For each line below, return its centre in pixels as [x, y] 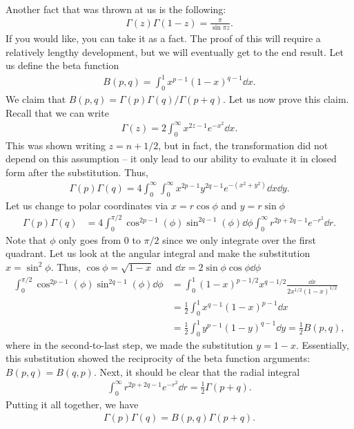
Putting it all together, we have [72, 404]
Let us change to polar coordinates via [87, 205]
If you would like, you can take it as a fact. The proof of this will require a [163, 38]
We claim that [36, 99]
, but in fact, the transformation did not [243, 145]
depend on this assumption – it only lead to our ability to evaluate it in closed [171, 159]
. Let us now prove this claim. [286, 99]
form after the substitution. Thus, [77, 172]
